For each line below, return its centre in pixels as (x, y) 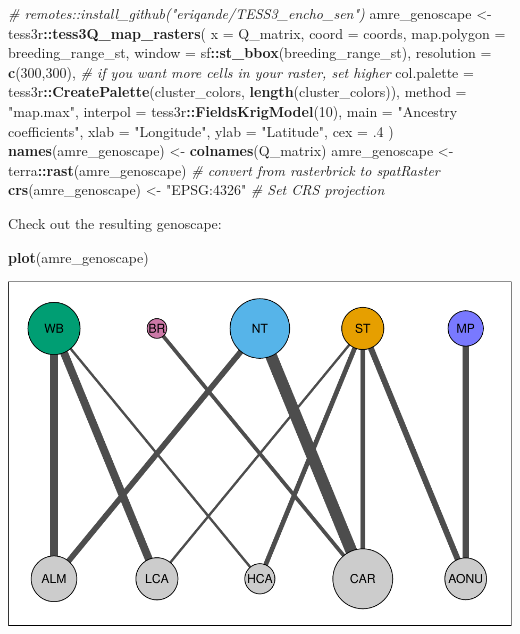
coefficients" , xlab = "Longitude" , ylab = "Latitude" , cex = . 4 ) (201, 130)
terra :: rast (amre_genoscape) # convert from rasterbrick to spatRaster (224, 169)
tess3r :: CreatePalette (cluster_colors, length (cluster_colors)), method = (237, 91)
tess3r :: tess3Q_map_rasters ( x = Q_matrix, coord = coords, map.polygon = (257, 32)
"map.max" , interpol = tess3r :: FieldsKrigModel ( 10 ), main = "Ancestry (233, 110)
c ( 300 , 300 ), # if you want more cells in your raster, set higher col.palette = (241, 71)
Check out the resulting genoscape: (115, 222)
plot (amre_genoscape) (78, 256)
